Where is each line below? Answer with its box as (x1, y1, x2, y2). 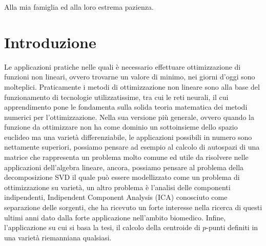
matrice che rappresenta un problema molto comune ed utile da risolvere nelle (4, 152, 249, 162)
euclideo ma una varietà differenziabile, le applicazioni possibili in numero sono (4, 131, 252, 142)
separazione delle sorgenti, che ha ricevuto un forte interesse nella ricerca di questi (4, 202, 262, 213)
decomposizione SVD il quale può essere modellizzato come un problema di (4, 172, 240, 182)
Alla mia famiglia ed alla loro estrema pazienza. (4, 2, 154, 12)
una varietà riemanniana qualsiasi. (4, 232, 112, 242)
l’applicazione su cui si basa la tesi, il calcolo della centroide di (4, 222, 200, 233)
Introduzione (4, 31, 96, 52)
